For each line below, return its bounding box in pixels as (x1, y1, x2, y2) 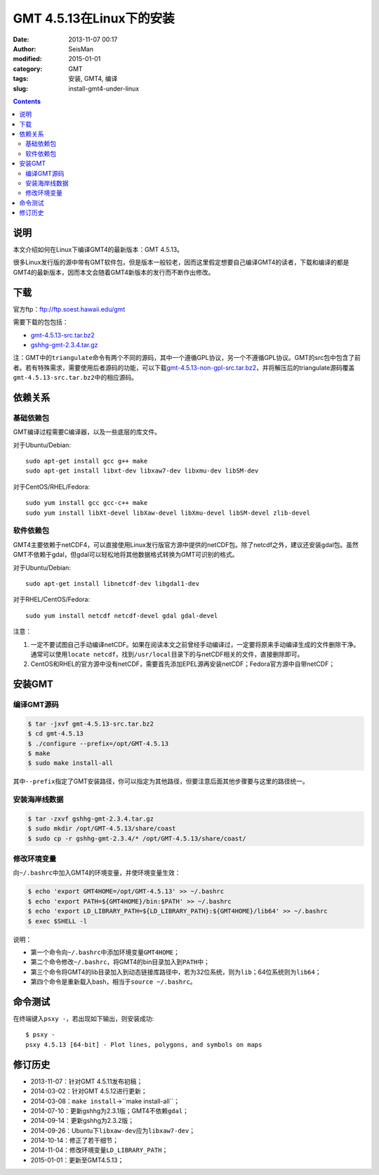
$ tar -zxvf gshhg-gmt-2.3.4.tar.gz (27, 814, 154, 823)
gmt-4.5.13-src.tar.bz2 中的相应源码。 (13, 373, 138, 382)
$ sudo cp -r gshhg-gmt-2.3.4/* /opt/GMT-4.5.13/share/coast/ (27, 834, 246, 842)
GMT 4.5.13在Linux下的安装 (13, 11, 175, 26)
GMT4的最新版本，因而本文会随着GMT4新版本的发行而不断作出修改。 (13, 268, 215, 276)
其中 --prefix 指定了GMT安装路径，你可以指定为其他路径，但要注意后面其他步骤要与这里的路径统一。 (13, 777, 309, 785)
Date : (13, 35, 29, 44)
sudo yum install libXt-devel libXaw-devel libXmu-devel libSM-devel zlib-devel (25, 508, 311, 517)
